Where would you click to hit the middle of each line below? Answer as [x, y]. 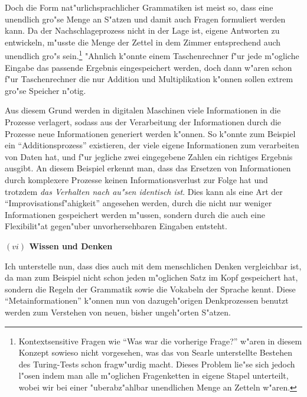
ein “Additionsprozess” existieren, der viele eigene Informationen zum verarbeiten [152, 145]
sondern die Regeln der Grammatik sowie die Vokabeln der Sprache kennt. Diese [150, 289]
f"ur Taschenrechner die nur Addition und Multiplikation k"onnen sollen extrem [149, 79]
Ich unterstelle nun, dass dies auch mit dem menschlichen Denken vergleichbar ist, [153, 266]
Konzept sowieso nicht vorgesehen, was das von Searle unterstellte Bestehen [155, 352]
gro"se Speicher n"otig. [45, 90]
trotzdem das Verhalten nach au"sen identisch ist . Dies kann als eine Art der [144, 191]
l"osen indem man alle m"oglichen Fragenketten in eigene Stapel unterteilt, [153, 375]
